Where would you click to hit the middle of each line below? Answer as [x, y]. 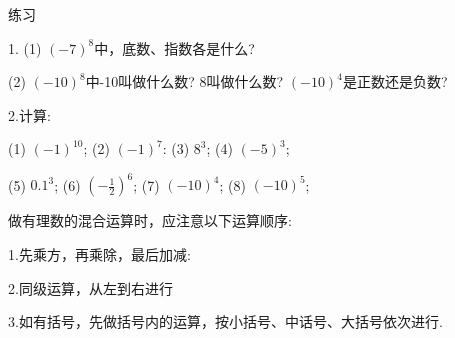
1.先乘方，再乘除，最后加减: [99, 254]
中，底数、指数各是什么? [174, 47]
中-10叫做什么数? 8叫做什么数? [184, 81]
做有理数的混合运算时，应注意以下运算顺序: [150, 220]
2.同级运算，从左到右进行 [90, 287]
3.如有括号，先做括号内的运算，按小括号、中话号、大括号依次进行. [225, 321]
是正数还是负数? [395, 81]
